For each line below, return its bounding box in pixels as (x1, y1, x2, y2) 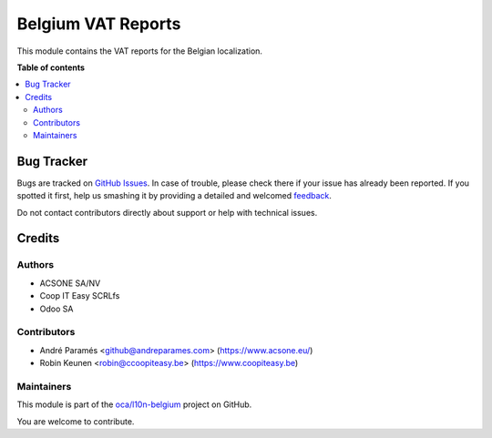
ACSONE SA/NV (39, 278, 101, 289)
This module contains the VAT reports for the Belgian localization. (16, 46, 263, 56)
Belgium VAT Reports (16, 14, 181, 34)
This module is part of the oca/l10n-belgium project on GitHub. (16, 399, 252, 410)
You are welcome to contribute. (16, 415, 135, 427)
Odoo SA (39, 303, 74, 314)
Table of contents (16, 62, 86, 73)
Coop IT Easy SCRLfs (39, 290, 120, 301)
